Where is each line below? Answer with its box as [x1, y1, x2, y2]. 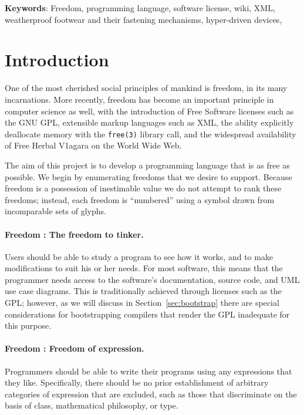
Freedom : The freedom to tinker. [5, 228, 144, 240]
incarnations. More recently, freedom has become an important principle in [5, 93, 274, 105]
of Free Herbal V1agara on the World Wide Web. [5, 139, 182, 151]
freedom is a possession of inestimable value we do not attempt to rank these [5, 182, 282, 194]
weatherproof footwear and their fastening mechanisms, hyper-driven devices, [5, 13, 282, 25]
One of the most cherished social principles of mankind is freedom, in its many [5, 82, 288, 94]
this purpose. [5, 319, 52, 332]
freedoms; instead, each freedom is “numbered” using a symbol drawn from [5, 193, 275, 205]
